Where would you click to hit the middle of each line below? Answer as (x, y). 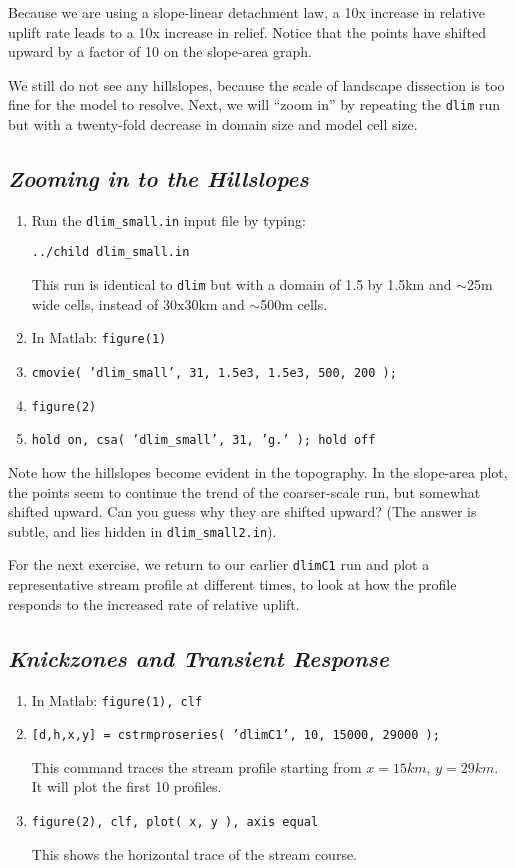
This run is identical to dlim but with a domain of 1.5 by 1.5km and (241, 284)
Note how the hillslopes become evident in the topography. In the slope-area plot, (258, 472)
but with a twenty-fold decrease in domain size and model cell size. (213, 124)
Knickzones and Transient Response (199, 657)
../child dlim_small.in (110, 252)
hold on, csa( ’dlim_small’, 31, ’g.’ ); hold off (203, 440)
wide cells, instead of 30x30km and (138, 303)
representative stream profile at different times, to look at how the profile (232, 584)
